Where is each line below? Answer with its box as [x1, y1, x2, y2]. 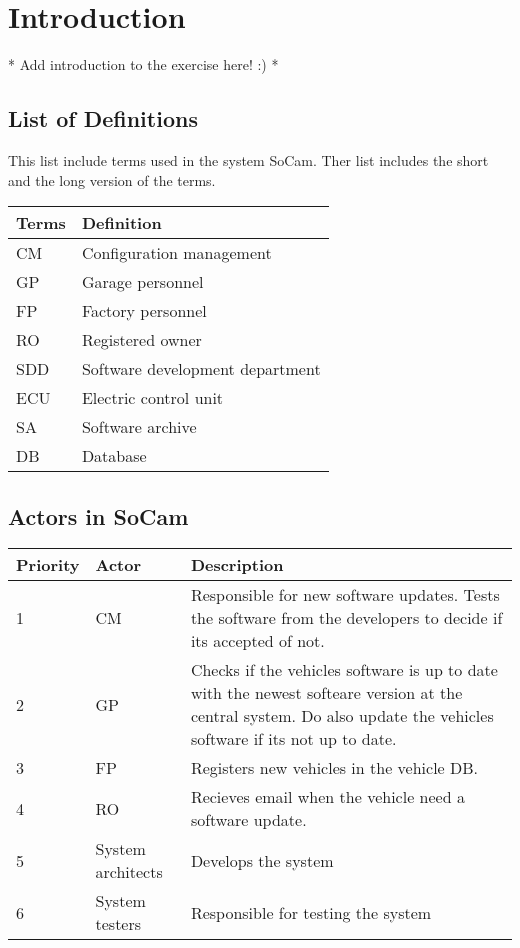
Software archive [81, 415, 197, 439]
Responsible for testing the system [190, 900, 432, 924]
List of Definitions [8, 103, 198, 134]
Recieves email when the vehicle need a [190, 785, 465, 809]
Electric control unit [81, 386, 224, 410]
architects [95, 860, 163, 884]
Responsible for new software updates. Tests [190, 583, 500, 607]
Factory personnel [81, 299, 207, 323]
